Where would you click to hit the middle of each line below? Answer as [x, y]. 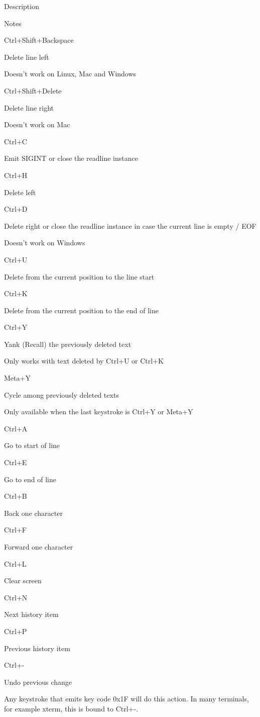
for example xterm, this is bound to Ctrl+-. [71, 708]
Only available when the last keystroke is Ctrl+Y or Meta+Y [99, 412]
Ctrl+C [16, 141]
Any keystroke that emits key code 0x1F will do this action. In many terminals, [126, 699]
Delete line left [27, 57]
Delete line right [29, 107]
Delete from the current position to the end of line [81, 310]
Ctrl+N [16, 597]
